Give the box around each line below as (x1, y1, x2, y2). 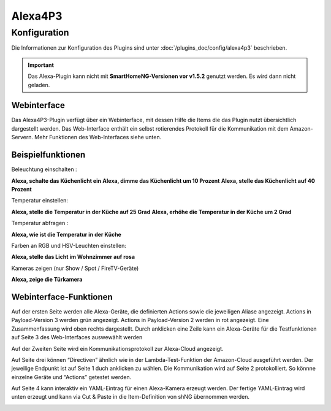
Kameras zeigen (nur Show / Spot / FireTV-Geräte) (11, 264, 139, 272)
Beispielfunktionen (11, 150, 86, 160)
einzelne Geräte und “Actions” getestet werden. (11, 373, 132, 380)
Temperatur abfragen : (11, 220, 69, 227)
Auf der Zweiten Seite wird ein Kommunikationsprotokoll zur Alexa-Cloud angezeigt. (11, 345, 224, 352)
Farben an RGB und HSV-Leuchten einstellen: (11, 242, 127, 249)
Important (28, 61, 55, 69)
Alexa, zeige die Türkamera (11, 276, 83, 283)
